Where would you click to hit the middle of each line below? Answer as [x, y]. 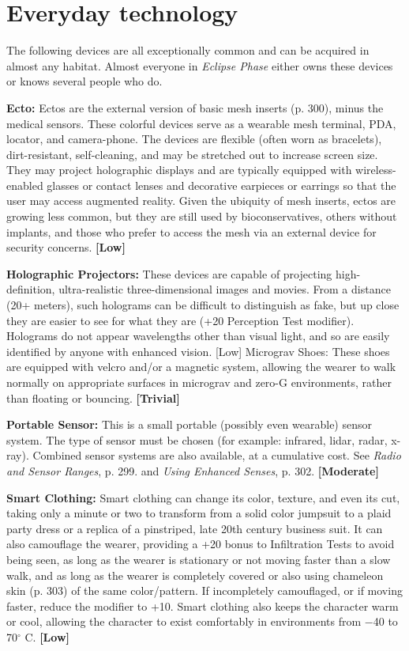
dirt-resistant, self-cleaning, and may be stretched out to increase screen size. [192, 154]
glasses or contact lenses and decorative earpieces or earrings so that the [221, 185]
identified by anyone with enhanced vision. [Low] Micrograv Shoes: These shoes [198, 351]
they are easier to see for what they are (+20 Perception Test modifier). [180, 320]
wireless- [376, 170]
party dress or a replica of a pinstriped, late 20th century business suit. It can [195, 528]
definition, [31, 289]
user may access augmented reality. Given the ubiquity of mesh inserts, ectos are [201, 201]
